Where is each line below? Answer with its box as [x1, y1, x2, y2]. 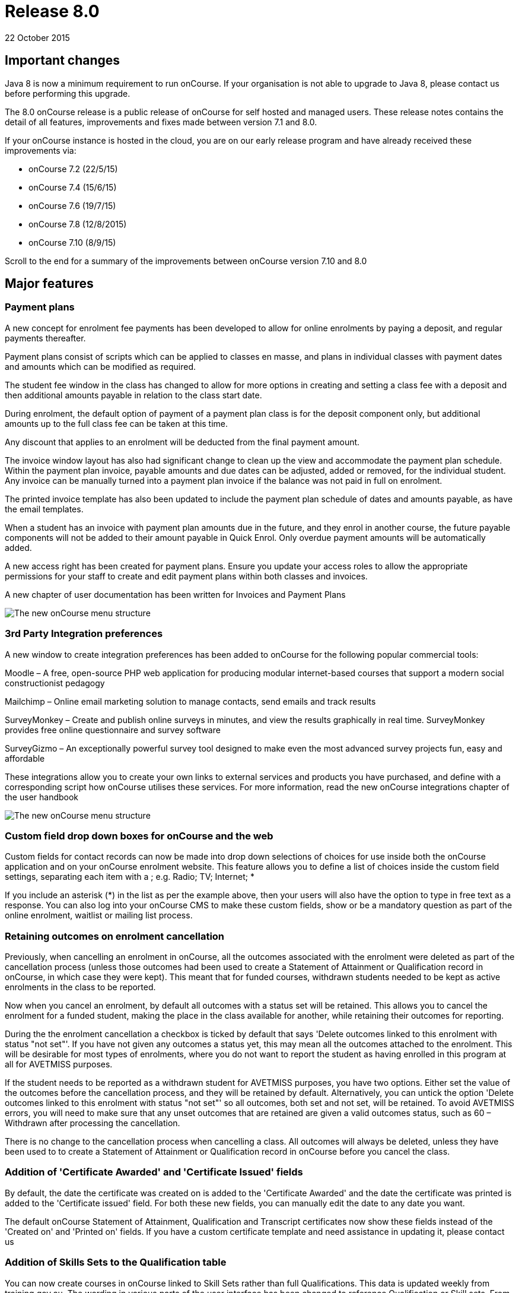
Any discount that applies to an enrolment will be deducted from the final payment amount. [5, 436, 360, 447]
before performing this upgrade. [5, 88, 130, 99]
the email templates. [5, 503, 84, 514]
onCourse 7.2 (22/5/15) [28, 163, 118, 174]
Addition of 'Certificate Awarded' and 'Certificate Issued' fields [5, 1166, 303, 1178]
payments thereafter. [5, 332, 86, 343]
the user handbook [5, 791, 79, 802]
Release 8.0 [5, 1, 100, 21]
